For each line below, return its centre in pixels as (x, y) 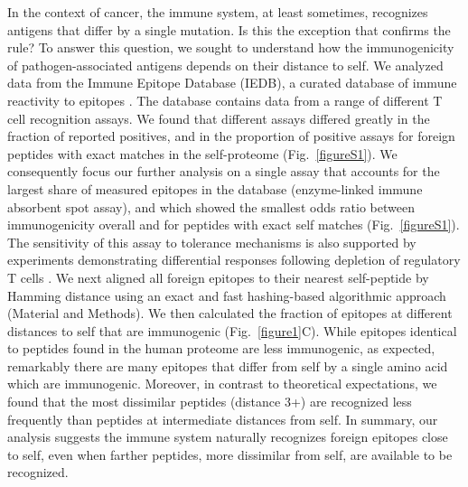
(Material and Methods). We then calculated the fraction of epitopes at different (230, 313)
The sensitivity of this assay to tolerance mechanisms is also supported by (212, 242)
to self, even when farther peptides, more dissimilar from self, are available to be (230, 454)
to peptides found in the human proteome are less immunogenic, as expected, (221, 348)
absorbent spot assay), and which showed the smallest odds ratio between (211, 206)
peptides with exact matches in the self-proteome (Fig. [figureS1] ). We (202, 153)
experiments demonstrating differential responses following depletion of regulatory (234, 260)
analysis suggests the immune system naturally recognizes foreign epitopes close (228, 437)
